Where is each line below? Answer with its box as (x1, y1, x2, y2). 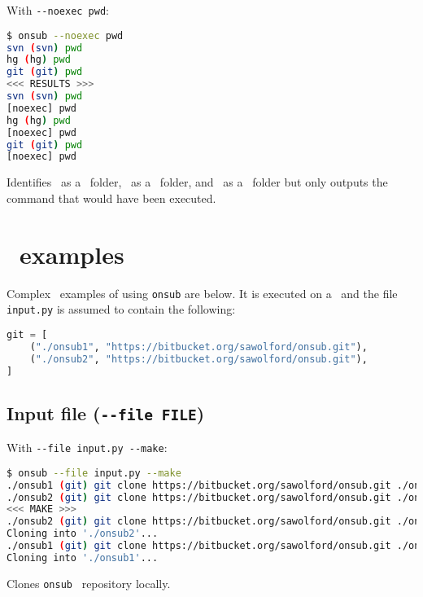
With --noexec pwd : (7, 2, 109, 18)
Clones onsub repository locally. (7, 574, 171, 591)
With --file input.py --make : (7, 439, 168, 456)
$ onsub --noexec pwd (7, 29, 124, 42)
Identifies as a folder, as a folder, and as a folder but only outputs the (7, 173, 388, 191)
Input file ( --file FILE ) (7, 400, 205, 425)
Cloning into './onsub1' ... (7, 551, 159, 564)
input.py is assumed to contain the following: (7, 301, 236, 318)
